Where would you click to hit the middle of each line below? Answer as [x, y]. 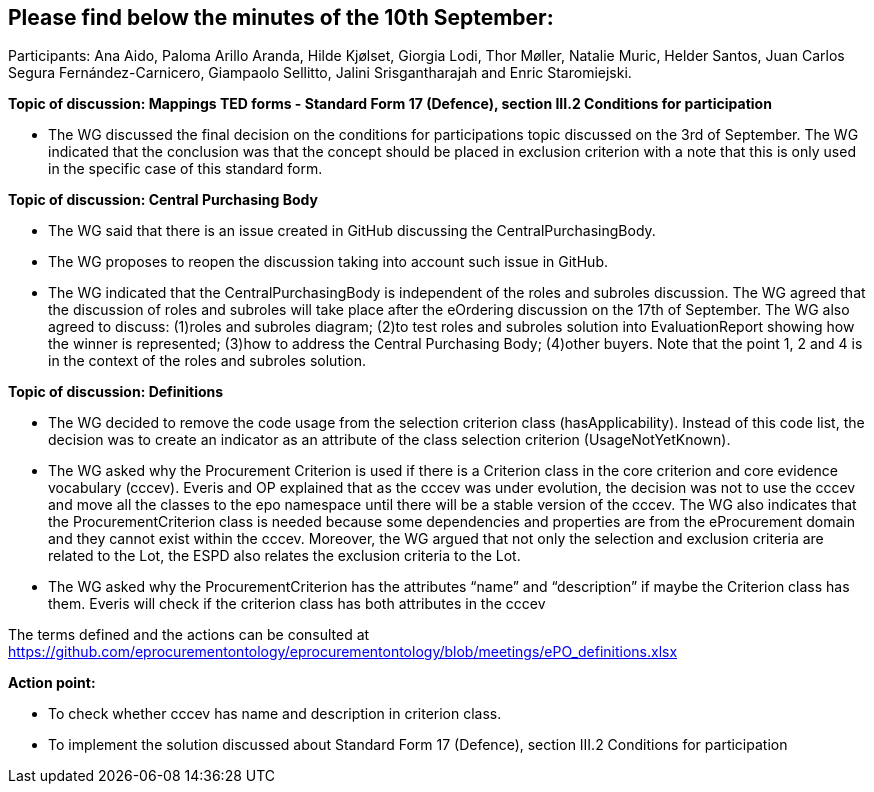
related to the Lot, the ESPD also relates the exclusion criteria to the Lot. [284, 556]
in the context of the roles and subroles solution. [207, 361]
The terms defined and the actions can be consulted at [189, 635]
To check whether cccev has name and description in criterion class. [275, 714]
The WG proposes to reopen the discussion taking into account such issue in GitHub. [328, 262]
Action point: [52, 683]
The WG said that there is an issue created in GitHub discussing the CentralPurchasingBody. [352, 231]
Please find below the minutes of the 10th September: [281, 17]
